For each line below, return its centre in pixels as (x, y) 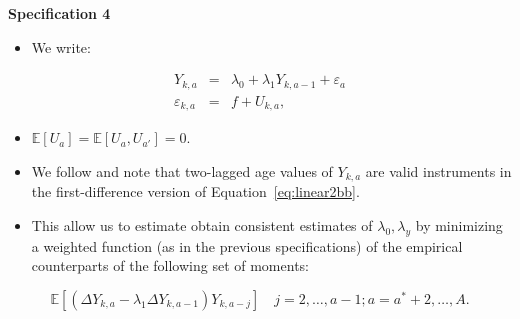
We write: (61, 46)
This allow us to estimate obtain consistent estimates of (202, 224)
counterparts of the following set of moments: (170, 265)
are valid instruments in (438, 170)
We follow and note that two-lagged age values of (182, 170)
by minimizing (459, 224)
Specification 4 (59, 13)
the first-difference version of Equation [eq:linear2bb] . (195, 191)
